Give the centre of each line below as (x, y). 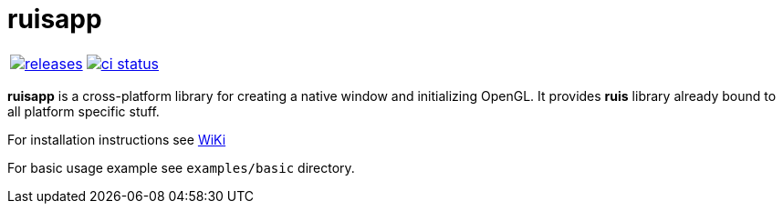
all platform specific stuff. (84, 111)
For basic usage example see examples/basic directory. (181, 167)
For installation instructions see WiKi (117, 139)
